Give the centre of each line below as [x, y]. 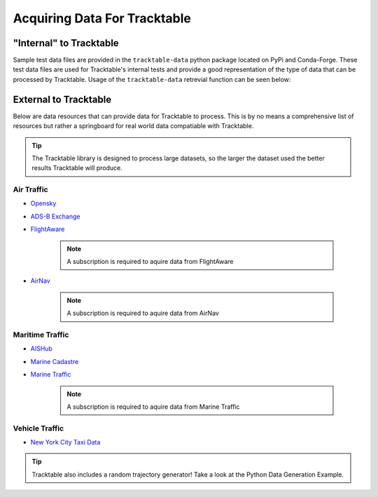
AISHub [41, 349]
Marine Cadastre [55, 361]
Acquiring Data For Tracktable [102, 18]
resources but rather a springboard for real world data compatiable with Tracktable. [133, 126]
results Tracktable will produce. [77, 168]
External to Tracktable [62, 99]
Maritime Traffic [41, 335]
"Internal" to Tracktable [66, 43]
